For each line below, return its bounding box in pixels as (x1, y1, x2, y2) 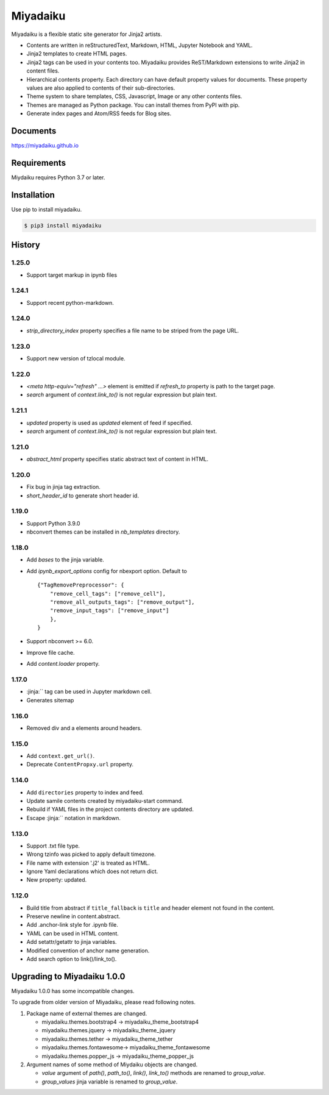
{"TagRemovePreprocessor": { (37, 582, 124, 588)
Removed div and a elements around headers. (26, 724, 143, 732)
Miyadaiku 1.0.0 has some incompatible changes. (11, 987, 135, 994)
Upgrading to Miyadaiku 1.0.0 (11, 971, 126, 982)
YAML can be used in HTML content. (26, 930, 119, 937)
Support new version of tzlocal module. (26, 354, 126, 362)
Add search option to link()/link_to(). (26, 955, 117, 963)
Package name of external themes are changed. (26, 1010, 147, 1017)
